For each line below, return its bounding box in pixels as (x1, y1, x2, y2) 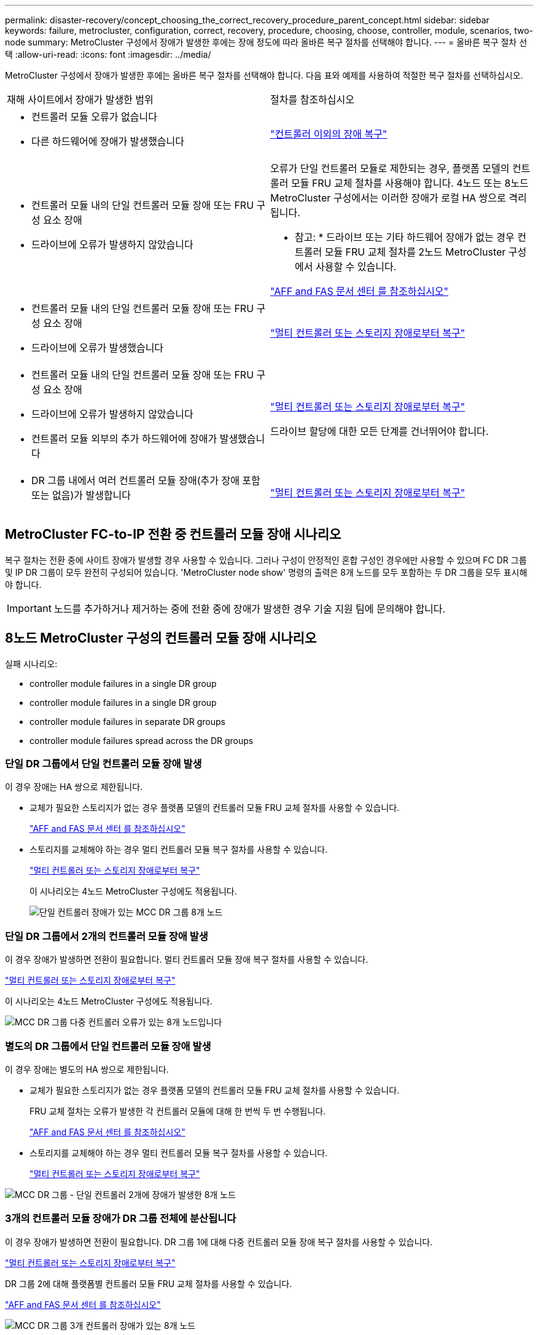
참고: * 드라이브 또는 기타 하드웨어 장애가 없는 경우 (295, 231, 515, 243)
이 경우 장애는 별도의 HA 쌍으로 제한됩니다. (5, 1063, 169, 1075)
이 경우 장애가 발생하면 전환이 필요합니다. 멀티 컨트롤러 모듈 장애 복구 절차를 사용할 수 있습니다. (5, 954, 368, 965)
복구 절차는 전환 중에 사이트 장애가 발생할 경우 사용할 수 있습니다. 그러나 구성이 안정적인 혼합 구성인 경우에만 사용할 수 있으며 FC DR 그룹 (5, 554, 527, 565)
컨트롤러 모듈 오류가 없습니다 (31, 111, 157, 123)
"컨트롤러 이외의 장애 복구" (270, 128, 388, 140)
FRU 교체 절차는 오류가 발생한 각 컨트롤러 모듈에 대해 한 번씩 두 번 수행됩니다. (29, 1105, 326, 1116)
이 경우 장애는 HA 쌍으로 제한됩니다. (5, 781, 143, 793)
